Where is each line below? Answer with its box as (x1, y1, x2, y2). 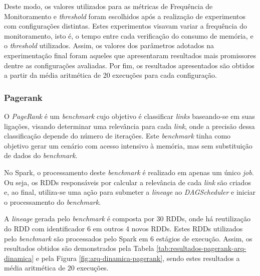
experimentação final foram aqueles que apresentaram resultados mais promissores (4, 50, 256, 60)
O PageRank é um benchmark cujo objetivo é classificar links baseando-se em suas (4, 110, 255, 121)
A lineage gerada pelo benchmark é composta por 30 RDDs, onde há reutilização (4, 213, 250, 224)
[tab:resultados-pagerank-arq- (156, 243, 246, 253)
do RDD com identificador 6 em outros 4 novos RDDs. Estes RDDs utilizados (4, 223, 243, 233)
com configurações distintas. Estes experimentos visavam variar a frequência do (4, 21, 247, 31)
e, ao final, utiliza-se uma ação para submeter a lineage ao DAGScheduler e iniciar (4, 187, 256, 197)
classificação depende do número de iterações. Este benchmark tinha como (4, 130, 231, 141)
